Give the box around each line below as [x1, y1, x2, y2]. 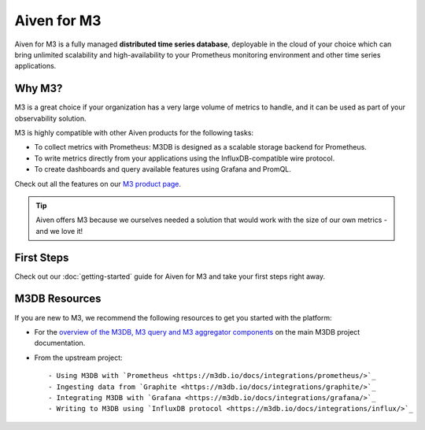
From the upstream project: [34, 353, 123, 362]
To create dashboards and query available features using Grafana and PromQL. [34, 165, 291, 174]
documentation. [34, 339, 86, 348]
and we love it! [35, 226, 83, 235]
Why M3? [14, 82, 63, 95]
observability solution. [14, 113, 87, 123]
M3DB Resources [14, 292, 102, 306]
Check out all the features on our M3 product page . [14, 179, 181, 188]
